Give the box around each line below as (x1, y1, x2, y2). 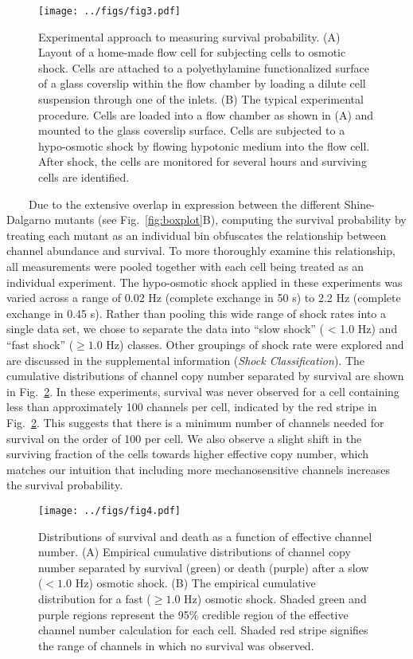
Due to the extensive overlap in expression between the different (28, 195, 341, 212)
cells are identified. (38, 169, 130, 185)
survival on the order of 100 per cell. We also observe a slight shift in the (6, 430, 362, 446)
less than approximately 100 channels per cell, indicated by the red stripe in (6, 398, 377, 415)
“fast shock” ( (6, 335, 74, 352)
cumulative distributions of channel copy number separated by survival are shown (6, 367, 404, 384)
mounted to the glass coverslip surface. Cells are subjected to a (38, 122, 345, 139)
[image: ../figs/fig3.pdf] (38, 6, 181, 17)
